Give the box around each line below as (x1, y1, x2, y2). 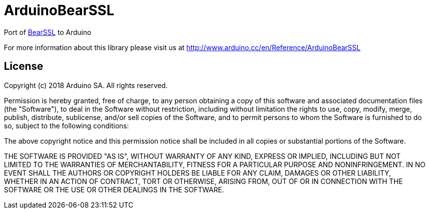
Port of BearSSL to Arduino (4, 28, 91, 36)
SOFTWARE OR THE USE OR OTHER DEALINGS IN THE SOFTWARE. (4, 185, 224, 194)
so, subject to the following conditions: (4, 121, 129, 130)
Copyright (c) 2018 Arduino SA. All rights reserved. (4, 81, 168, 90)
